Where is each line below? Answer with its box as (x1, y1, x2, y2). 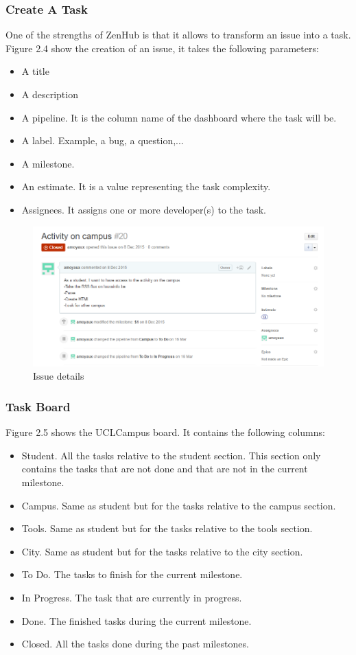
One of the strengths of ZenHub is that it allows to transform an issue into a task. (5, 27, 351, 42)
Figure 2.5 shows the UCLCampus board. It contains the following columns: (5, 425, 325, 439)
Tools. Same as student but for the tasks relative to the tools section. (21, 521, 313, 536)
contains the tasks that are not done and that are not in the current (21, 461, 308, 476)
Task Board (5, 398, 71, 415)
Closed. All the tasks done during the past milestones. (21, 636, 249, 651)
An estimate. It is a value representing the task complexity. (21, 179, 271, 194)
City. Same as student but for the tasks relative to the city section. (21, 544, 303, 558)
